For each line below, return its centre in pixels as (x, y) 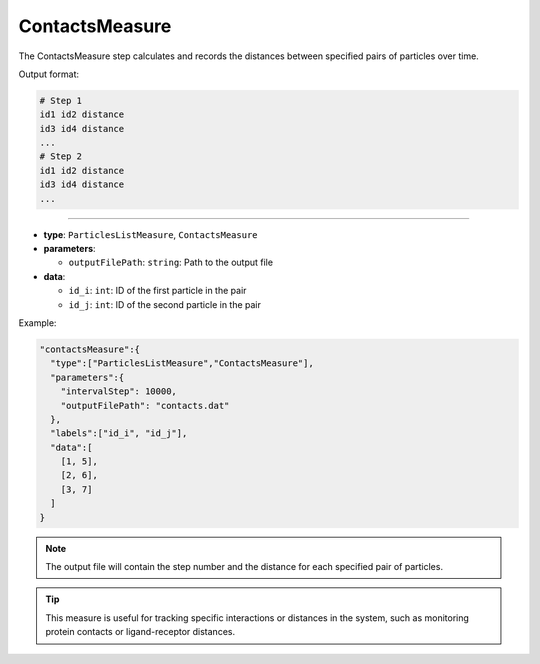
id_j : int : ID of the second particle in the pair (165, 304)
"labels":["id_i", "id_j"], (119, 433)
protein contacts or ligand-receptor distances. (140, 632)
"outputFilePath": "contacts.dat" (145, 405)
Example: (37, 322)
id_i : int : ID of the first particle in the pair (157, 291)
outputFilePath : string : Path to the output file (171, 262)
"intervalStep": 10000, (118, 391)
